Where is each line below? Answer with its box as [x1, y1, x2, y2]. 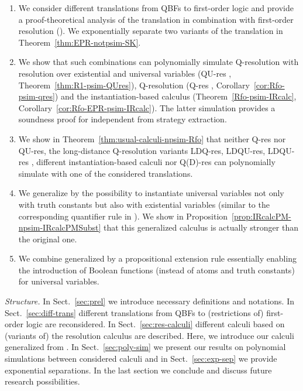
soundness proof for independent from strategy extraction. [18, 113, 227, 125]
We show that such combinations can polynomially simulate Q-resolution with [18, 56, 299, 68]
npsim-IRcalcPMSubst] [18, 221, 101, 234]
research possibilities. [5, 375, 80, 387]
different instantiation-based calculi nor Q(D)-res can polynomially [36, 156, 276, 168]
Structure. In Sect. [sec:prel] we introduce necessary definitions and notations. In [5, 295, 295, 307]
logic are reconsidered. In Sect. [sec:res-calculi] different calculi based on [26, 318, 285, 330]
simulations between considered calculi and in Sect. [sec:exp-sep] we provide [5, 352, 277, 365]
